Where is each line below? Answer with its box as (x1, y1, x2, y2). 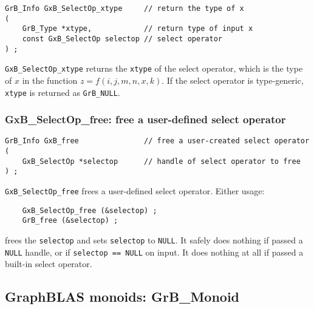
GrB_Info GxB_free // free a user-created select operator (5, 137, 310, 146)
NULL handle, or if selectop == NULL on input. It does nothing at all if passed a (5, 245, 304, 258)
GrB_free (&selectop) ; (22, 216, 118, 225)
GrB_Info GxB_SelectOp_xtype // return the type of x (5, 4, 244, 13)
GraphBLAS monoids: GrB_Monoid (5, 287, 240, 306)
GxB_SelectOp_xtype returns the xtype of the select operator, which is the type (5, 62, 303, 75)
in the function (22, 73, 78, 86)
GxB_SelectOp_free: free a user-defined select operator (5, 112, 286, 127)
